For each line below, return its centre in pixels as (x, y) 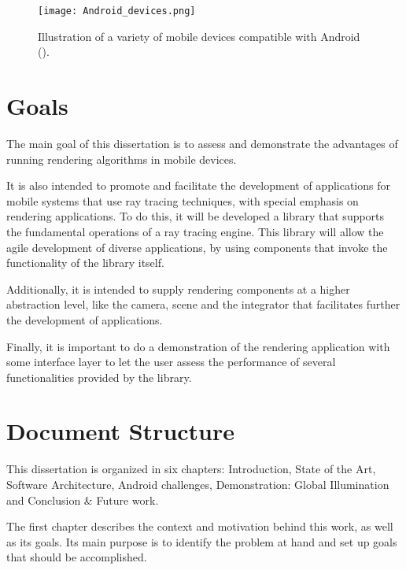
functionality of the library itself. (85, 263)
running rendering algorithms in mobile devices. (122, 159)
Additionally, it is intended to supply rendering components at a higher (178, 289)
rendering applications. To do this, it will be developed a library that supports (196, 216)
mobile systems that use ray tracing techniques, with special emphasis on (183, 200)
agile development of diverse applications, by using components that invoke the (197, 247)
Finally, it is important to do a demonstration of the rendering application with (198, 346)
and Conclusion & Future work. (83, 500)
